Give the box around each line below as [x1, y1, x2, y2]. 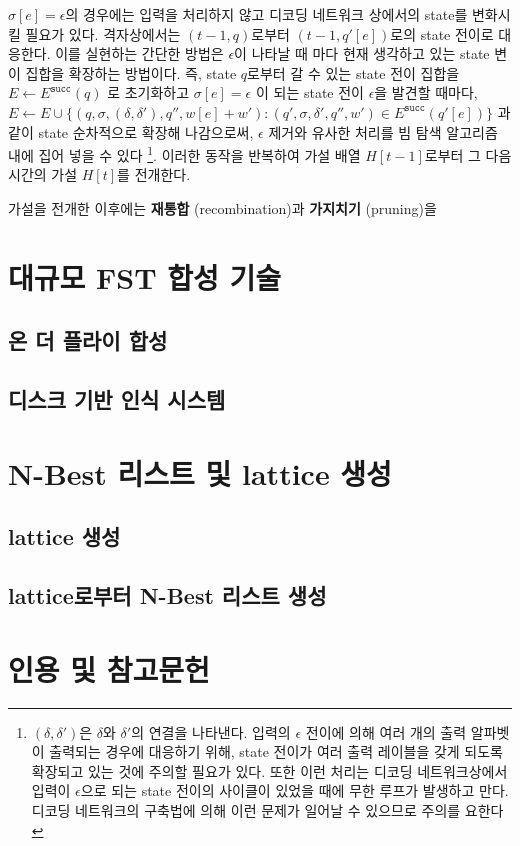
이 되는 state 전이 [255, 82, 364, 103]
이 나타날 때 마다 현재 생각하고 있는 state [234, 43, 490, 64]
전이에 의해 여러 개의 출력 [305, 721, 467, 742]
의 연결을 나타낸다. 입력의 [131, 721, 291, 742]
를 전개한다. [117, 164, 191, 185]
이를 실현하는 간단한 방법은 [55, 43, 224, 64]
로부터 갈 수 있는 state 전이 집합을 [247, 62, 460, 83]
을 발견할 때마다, [374, 82, 478, 103]
